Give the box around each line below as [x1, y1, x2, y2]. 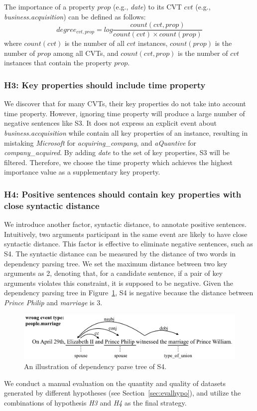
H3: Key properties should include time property [4, 78, 206, 91]
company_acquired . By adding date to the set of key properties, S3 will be [4, 147, 230, 158]
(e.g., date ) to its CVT [113, 1, 182, 11]
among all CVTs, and [53, 47, 119, 58]
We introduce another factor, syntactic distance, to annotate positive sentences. [4, 219, 247, 229]
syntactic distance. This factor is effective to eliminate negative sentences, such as [4, 238, 253, 249]
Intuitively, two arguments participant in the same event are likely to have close [4, 228, 248, 239]
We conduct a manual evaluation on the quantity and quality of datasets [4, 378, 226, 388]
